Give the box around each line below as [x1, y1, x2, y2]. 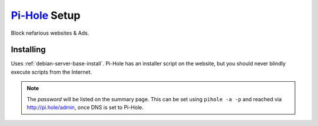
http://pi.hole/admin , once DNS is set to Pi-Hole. [26, 104, 144, 111]
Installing [11, 45, 47, 55]
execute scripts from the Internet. [11, 68, 92, 75]
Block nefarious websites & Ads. [11, 29, 90, 37]
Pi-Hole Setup [11, 9, 81, 22]
